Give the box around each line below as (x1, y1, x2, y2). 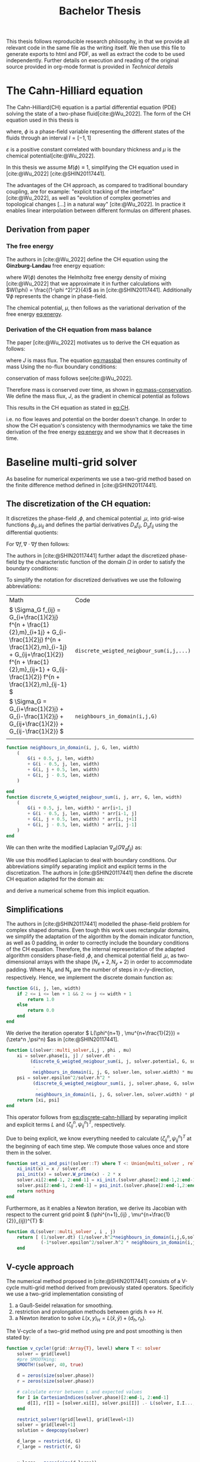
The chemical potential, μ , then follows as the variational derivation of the (6, 304, 186, 311)
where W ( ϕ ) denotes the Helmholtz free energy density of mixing (6, 273, 167, 281)
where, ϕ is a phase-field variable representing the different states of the (6, 128, 185, 135)
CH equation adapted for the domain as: (6, 875, 105, 883)
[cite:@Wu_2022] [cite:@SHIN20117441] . (6, 170, 106, 177)
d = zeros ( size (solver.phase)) (17, 1373, 95, 1379)
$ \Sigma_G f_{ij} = (9, 605, 61, 614)
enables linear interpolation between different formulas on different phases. (6, 207, 192, 214)
